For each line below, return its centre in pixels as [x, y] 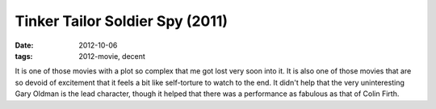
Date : [24, 45]
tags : [24, 56]
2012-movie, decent [112, 56]
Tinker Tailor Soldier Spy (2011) [122, 21]
